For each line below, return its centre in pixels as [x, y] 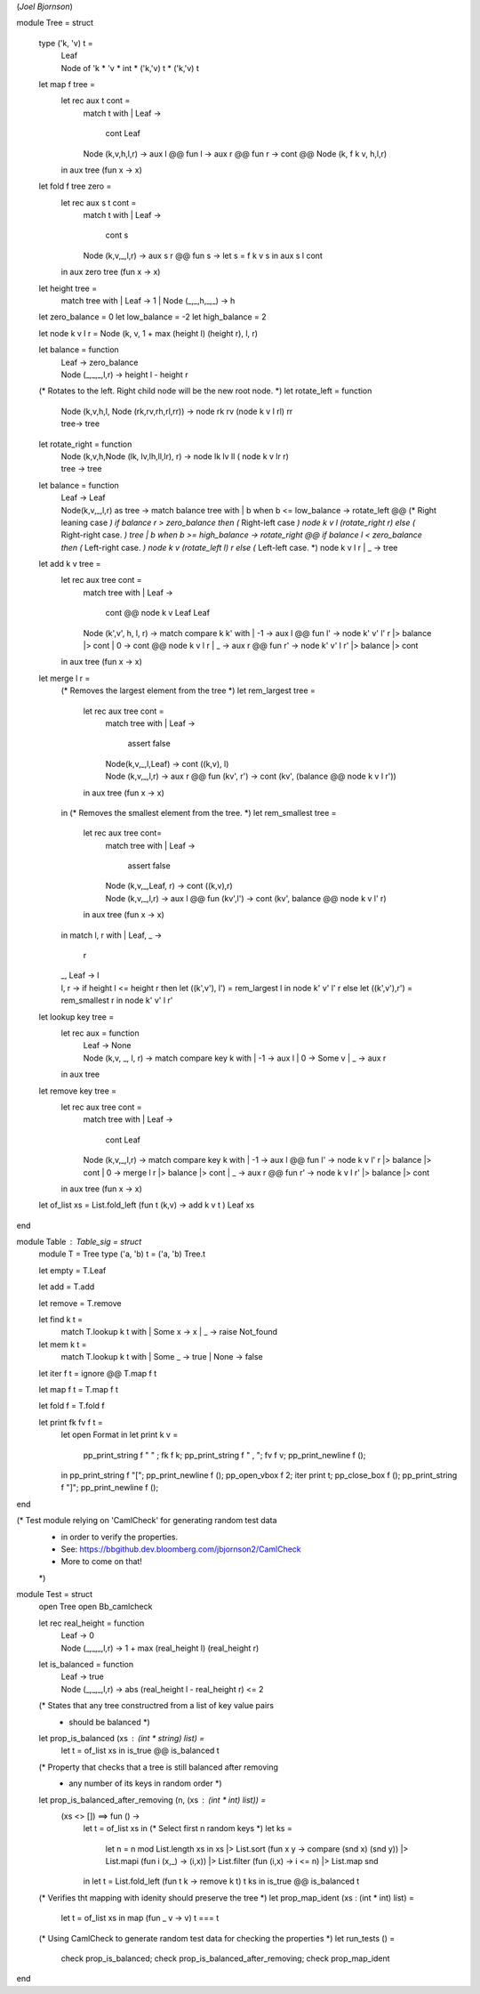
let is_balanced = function [86, 1665]
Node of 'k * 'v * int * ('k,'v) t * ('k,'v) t [130, 68]
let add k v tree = [70, 564]
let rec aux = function [100, 1033]
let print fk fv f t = [71, 1422]
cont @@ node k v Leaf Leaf [158, 613]
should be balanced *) [109, 1722]
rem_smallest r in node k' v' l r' [117, 1000]
